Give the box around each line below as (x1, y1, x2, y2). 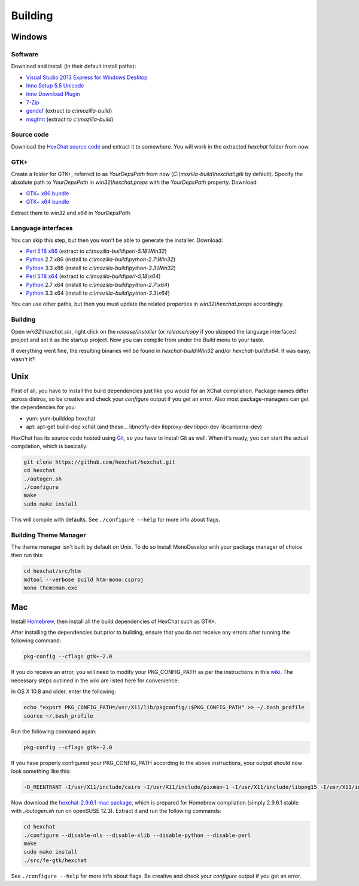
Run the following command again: (11, 728, 97, 735)
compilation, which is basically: (11, 442, 88, 449)
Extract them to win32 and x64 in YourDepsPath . (11, 209, 132, 216)
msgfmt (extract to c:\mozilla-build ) (26, 116, 114, 123)
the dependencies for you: (11, 404, 77, 411)
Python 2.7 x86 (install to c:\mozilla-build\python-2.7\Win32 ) (26, 256, 176, 263)
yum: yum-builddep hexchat (26, 415, 96, 422)
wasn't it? (11, 355, 35, 362)
